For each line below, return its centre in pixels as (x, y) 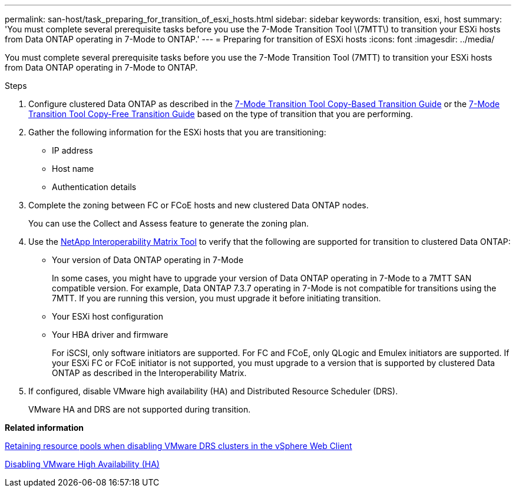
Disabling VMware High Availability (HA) (82, 464)
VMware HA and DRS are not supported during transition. (140, 409)
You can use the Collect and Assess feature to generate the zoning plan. (169, 223)
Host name (73, 169)
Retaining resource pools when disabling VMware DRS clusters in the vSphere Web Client (178, 446)
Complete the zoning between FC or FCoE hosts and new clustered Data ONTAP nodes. (199, 205)
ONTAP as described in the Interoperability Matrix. (149, 373)
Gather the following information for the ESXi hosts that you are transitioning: (177, 132)
